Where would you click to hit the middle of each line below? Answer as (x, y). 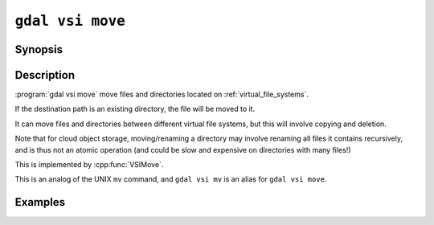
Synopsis (39, 49)
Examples (40, 202)
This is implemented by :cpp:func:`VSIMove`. (89, 165)
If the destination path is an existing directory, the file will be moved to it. (135, 109)
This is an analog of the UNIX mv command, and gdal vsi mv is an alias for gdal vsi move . (171, 179)
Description (45, 75)
